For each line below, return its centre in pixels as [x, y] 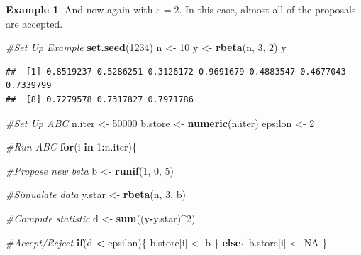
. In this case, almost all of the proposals [267, 9]
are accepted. [34, 23]
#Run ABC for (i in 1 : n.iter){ [71, 147]
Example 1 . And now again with [79, 9]
